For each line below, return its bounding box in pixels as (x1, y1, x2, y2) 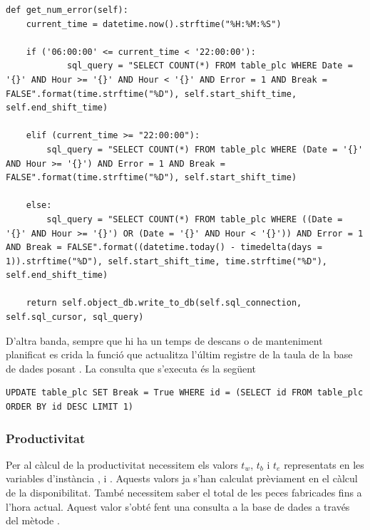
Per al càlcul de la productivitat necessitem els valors (6, 457, 238, 472)
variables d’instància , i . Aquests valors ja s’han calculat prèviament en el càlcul (6, 471, 358, 486)
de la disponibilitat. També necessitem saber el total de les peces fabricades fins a (6, 485, 362, 500)
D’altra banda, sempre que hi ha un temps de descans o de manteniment (6, 333, 323, 348)
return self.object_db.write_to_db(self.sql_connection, (26, 298, 302, 308)
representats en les (284, 457, 364, 472)
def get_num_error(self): (6, 5, 128, 15)
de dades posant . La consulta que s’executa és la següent (6, 360, 256, 375)
